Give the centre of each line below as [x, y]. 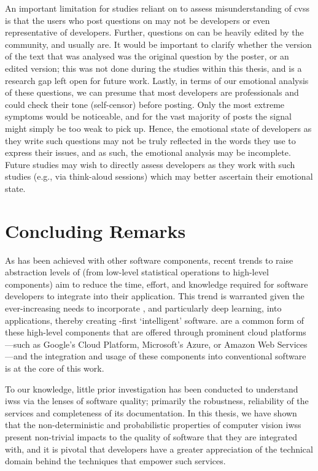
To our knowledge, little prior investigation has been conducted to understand [152, 389]
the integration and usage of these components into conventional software [168, 356]
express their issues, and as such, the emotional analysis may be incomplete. [148, 152]
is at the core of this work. [55, 368]
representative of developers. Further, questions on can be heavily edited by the [154, 32]
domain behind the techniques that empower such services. [115, 461]
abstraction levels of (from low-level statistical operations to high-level [137, 272]
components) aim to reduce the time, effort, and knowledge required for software [157, 284]
